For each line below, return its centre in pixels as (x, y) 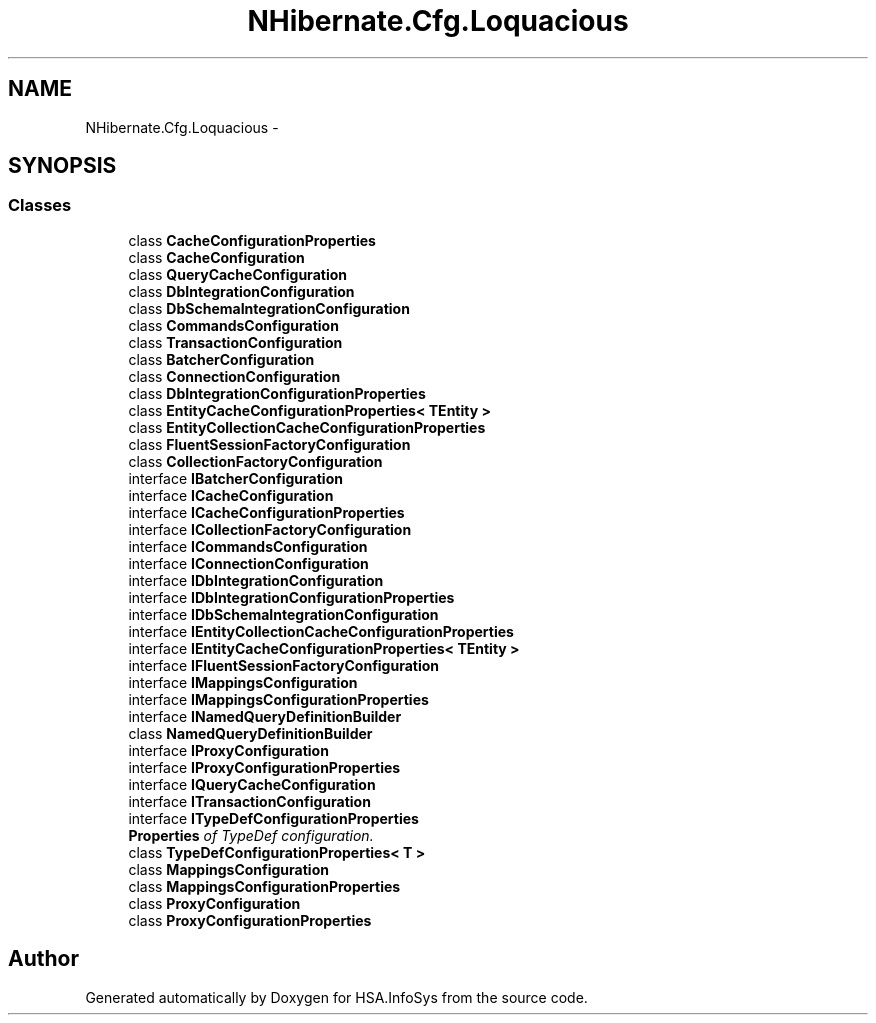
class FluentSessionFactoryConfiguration (269, 444)
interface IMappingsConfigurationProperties (278, 699)
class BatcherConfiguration (221, 359)
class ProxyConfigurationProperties (250, 920)
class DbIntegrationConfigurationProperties (277, 393)
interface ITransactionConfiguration (249, 801)
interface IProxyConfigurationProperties (264, 767)
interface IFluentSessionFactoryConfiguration (284, 665)
